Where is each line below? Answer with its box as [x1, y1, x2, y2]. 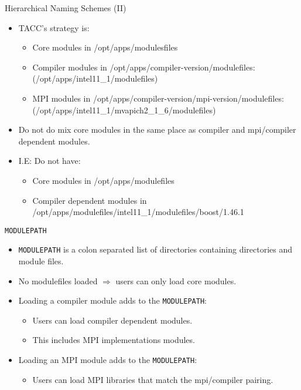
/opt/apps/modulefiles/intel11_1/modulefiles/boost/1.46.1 [32, 206, 244, 218]
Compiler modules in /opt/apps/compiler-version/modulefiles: [32, 60, 255, 73]
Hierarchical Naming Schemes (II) [5, 2, 126, 14]
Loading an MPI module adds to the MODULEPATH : [18, 354, 197, 366]
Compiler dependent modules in [32, 194, 147, 206]
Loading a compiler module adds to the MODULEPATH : [18, 294, 207, 307]
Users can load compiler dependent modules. [32, 314, 193, 326]
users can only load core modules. [115, 274, 237, 287]
